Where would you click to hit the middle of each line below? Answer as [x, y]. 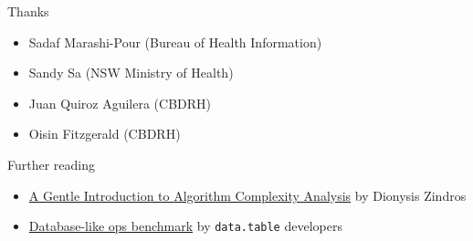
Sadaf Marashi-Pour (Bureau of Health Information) [175, 42]
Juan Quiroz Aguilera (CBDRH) [120, 103]
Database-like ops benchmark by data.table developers [185, 226]
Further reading [52, 164]
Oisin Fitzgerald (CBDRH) [105, 134]
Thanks [28, 11]
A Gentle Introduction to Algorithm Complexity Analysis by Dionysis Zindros [247, 195]
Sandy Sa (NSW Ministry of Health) [131, 73]
